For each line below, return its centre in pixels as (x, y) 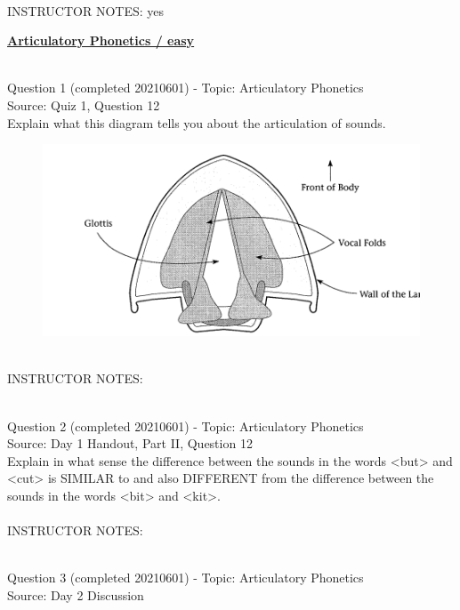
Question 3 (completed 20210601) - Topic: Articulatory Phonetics (186, 578)
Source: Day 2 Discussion (76, 595)
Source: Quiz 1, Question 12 (84, 104)
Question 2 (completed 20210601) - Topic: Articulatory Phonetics (186, 425)
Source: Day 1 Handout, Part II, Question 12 (130, 443)
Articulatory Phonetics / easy (101, 40)
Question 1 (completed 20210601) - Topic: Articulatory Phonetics (186, 88)
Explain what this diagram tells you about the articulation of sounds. (197, 122)
